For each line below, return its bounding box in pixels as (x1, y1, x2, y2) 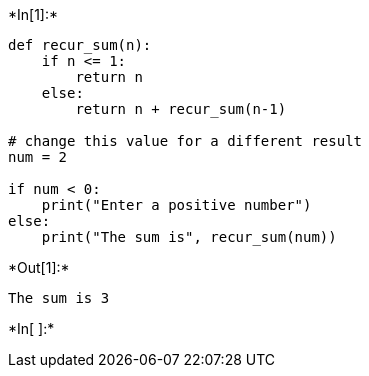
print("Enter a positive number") (41, 197, 312, 213)
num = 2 (8, 149, 68, 165)
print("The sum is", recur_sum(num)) (41, 229, 337, 245)
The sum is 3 (8, 290, 110, 306)
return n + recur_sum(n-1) (75, 101, 287, 117)
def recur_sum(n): (8, 37, 152, 53)
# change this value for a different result (8, 133, 363, 149)
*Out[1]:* (8, 259, 70, 276)
